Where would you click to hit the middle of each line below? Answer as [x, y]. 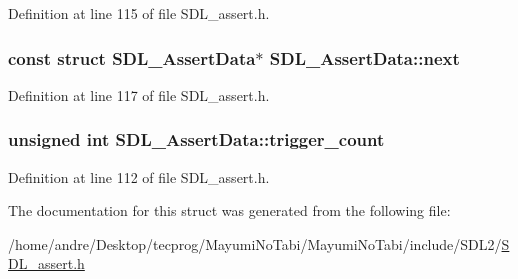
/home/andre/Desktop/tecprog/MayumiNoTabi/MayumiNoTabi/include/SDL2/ [255, 243]
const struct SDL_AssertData [132, 57]
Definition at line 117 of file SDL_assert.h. [139, 94]
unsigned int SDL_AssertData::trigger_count [196, 139]
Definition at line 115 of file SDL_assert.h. [139, 13]
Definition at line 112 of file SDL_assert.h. [139, 176]
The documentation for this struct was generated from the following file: [229, 210]
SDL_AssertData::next [364, 57]
